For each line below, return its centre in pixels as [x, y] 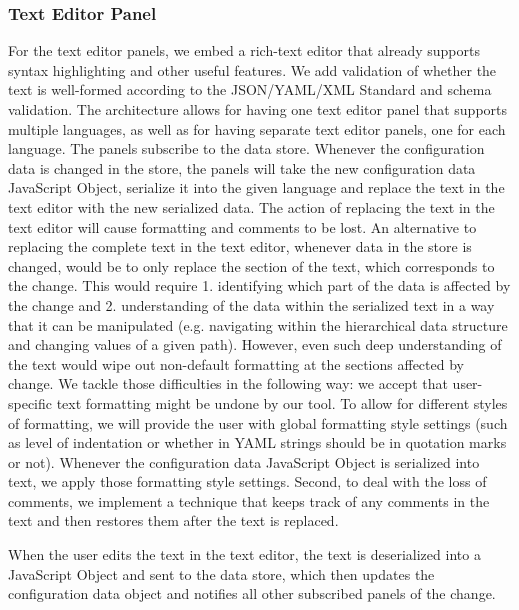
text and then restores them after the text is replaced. [173, 520]
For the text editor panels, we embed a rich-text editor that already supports [244, 50]
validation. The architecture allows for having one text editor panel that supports [258, 109]
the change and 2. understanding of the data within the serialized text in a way [251, 304]
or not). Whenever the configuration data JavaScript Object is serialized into [244, 461]
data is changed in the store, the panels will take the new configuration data [242, 167]
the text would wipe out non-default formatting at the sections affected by [236, 363]
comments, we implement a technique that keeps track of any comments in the [249, 500]
